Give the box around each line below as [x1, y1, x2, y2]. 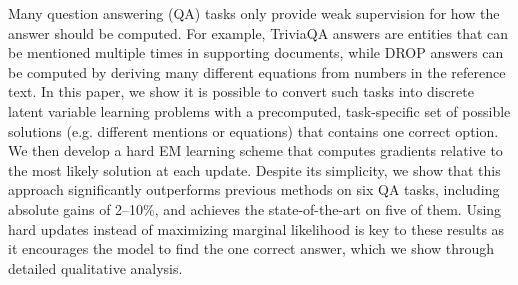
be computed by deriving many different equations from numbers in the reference [8, 61, 506, 82]
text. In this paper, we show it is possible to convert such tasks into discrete [8, 81, 474, 102]
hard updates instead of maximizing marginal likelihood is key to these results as [8, 218, 505, 239]
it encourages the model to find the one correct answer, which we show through [8, 238, 495, 259]
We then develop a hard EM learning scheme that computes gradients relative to [8, 140, 503, 161]
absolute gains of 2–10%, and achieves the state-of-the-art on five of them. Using [8, 198, 502, 219]
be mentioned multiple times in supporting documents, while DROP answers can [8, 42, 504, 63]
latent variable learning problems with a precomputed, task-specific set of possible [8, 100, 511, 121]
